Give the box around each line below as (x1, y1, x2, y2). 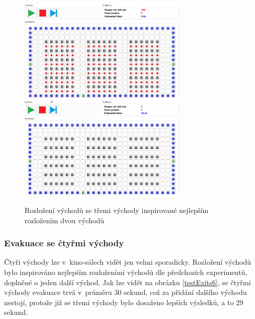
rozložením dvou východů (25, 215, 104, 225)
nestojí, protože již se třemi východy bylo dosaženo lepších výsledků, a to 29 (4, 296, 244, 307)
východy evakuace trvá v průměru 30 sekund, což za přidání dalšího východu (4, 287, 247, 297)
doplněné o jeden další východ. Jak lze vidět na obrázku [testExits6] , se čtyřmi (4, 277, 251, 287)
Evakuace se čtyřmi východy (4, 237, 124, 249)
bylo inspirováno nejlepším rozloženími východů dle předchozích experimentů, (4, 266, 247, 277)
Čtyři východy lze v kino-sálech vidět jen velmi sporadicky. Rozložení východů (4, 257, 251, 267)
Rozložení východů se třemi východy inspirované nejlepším (25, 204, 209, 215)
